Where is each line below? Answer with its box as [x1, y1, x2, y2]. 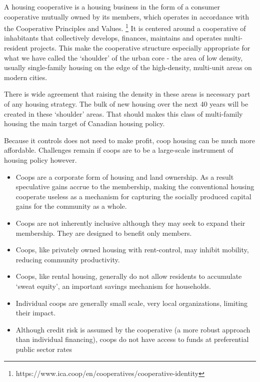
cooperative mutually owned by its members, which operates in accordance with [4, 11, 249, 22]
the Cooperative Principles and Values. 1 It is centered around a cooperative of [4, 22, 246, 33]
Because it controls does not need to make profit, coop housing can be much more [4, 135, 255, 145]
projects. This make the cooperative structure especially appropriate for [30, 43, 250, 53]
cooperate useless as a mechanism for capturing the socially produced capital [15, 191, 251, 201]
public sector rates [15, 343, 72, 354]
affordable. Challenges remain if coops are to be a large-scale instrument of [4, 145, 233, 155]
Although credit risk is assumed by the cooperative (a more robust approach [15, 324, 250, 334]
